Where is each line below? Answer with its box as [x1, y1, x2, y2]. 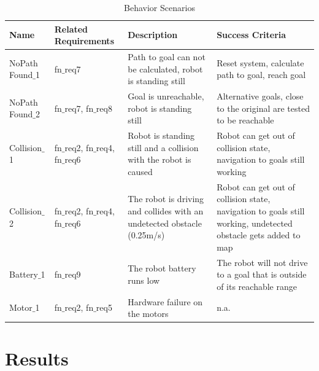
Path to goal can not [128, 50, 206, 63]
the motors [128, 307, 169, 320]
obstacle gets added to [217, 228, 301, 241]
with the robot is [128, 153, 191, 166]
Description [128, 28, 178, 41]
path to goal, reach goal [217, 68, 306, 81]
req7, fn [64, 101, 94, 114]
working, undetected [217, 216, 293, 229]
